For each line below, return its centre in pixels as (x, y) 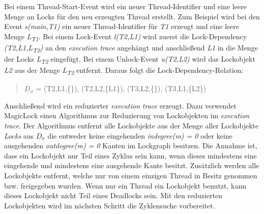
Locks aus (19, 135)
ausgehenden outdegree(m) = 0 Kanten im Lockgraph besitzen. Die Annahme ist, (131, 145)
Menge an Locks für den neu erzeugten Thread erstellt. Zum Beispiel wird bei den (132, 16)
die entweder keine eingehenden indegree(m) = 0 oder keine (140, 135)
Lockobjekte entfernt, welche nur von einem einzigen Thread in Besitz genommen (131, 176)
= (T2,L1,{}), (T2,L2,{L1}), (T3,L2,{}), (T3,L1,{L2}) (121, 88)
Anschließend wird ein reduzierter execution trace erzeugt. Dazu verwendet (120, 105)
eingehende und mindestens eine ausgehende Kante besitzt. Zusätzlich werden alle (132, 165)
